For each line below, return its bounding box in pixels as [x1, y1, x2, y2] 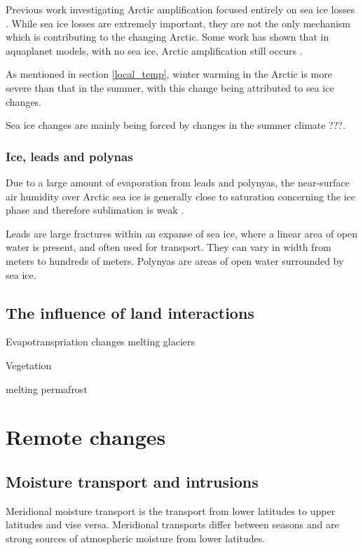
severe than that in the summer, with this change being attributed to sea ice [6, 80, 334, 95]
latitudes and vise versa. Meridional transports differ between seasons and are [6, 517, 339, 532]
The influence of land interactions [6, 301, 254, 323]
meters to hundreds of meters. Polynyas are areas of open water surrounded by [6, 253, 344, 268]
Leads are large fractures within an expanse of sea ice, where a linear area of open [6, 226, 358, 240]
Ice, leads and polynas [6, 147, 133, 165]
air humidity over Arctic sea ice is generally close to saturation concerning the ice [6, 188, 356, 203]
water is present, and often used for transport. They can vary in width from [6, 240, 331, 254]
